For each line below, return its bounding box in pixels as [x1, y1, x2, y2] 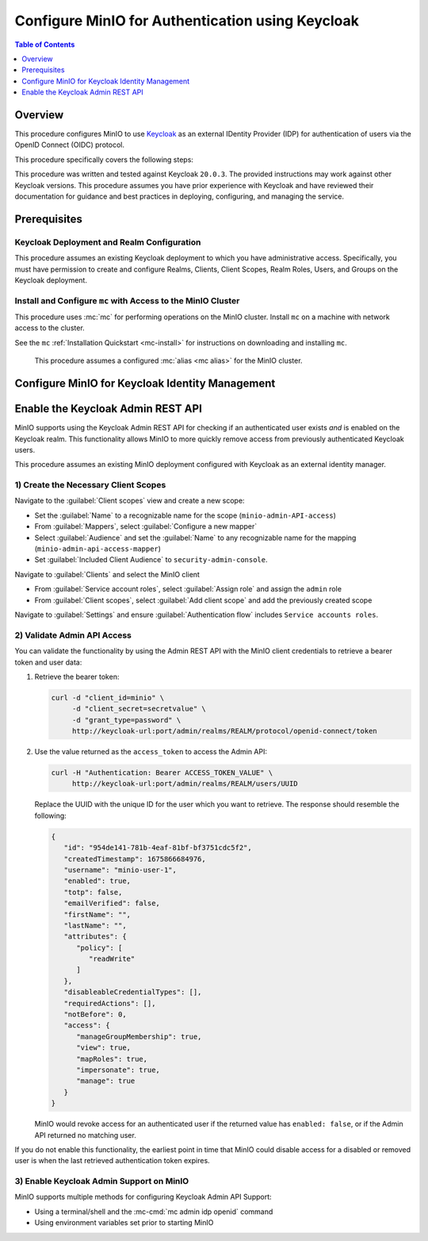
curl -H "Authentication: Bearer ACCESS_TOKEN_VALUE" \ [51, 769, 273, 777]
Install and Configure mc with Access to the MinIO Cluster [14, 295, 240, 306]
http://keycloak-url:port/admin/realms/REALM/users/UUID [71, 779, 298, 788]
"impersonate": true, [76, 1065, 160, 1074]
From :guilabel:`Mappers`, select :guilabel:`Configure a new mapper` [34, 522, 258, 531]
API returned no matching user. [34, 1130, 136, 1139]
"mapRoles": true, [76, 1054, 148, 1063]
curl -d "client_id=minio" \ [51, 693, 165, 702]
